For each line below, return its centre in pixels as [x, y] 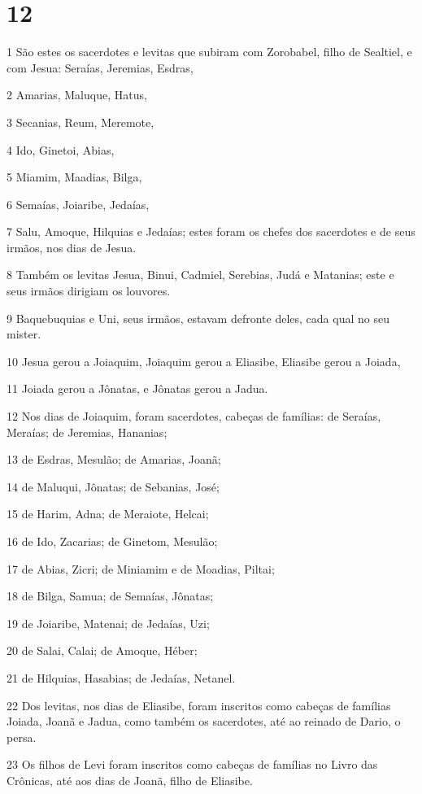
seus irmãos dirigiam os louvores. [89, 291]
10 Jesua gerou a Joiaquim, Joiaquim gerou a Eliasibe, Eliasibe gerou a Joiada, [204, 361]
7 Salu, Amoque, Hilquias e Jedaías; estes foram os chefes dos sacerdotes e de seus [211, 231]
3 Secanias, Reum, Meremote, [80, 122]
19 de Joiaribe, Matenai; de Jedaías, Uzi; [108, 623]
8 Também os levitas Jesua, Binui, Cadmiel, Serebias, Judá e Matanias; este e [200, 275]
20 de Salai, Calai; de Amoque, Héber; [102, 650]
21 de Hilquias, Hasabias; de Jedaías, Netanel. [121, 677]
